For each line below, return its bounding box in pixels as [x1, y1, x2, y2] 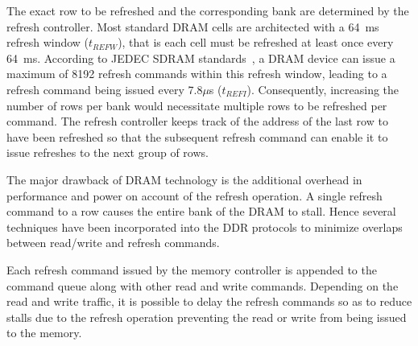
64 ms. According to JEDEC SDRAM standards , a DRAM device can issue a [6, 49, 395, 66]
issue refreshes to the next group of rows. [6, 144, 209, 161]
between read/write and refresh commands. [6, 234, 220, 251]
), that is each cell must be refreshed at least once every [118, 34, 394, 51]
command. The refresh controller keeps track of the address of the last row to [6, 113, 388, 130]
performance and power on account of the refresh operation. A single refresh [6, 187, 383, 204]
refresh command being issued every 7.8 [6, 80, 203, 97]
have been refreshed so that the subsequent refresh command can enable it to [6, 128, 388, 145]
